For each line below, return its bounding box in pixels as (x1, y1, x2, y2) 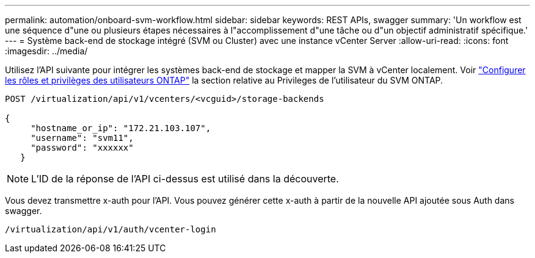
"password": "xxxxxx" (31, 143, 134, 152)
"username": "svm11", (31, 133, 134, 143)
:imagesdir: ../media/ (5, 46, 88, 56)
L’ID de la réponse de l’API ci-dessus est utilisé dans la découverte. (31, 173, 339, 185)
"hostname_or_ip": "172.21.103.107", (31, 123, 211, 133)
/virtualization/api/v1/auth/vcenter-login (5, 224, 216, 234)
